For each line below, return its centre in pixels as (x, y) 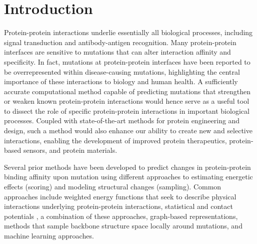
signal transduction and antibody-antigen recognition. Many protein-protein (120, 42)
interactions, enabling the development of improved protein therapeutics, (115, 140)
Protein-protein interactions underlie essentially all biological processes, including (128, 32)
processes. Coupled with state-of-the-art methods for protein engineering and (122, 120)
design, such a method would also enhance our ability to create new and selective (128, 131)
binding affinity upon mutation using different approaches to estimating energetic (128, 177)
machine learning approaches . (49, 235)
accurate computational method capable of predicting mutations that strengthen (127, 91)
